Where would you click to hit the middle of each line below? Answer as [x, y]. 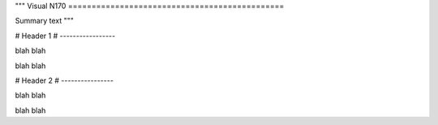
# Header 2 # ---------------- [64, 80]
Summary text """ [45, 21]
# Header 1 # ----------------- [65, 36]
